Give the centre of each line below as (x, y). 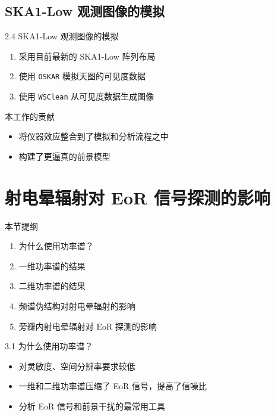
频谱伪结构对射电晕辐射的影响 (77, 305)
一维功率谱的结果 (52, 266)
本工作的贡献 (30, 116)
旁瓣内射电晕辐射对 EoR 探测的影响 (88, 326)
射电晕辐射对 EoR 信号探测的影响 (137, 197)
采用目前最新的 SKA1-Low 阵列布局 (87, 56)
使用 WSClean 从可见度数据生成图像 (86, 96)
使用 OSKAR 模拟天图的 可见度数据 (82, 76)
